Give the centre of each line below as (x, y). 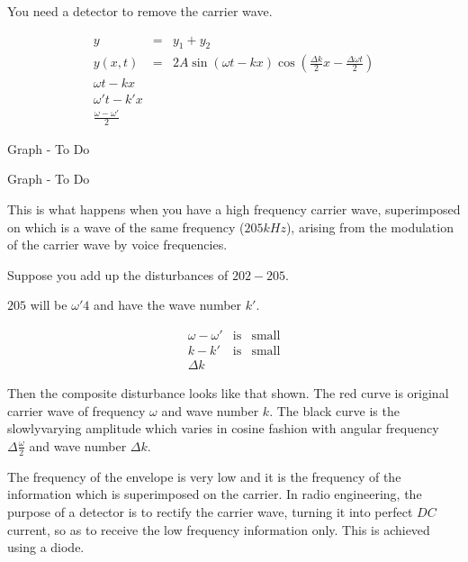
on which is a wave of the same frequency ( (126, 227)
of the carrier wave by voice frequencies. (117, 245)
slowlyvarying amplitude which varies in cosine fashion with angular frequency (223, 428)
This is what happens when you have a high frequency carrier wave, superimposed (234, 209)
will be (49, 305)
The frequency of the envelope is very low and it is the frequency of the (204, 476)
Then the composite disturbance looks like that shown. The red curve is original (228, 393)
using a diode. (46, 547)
